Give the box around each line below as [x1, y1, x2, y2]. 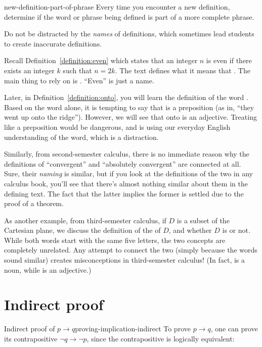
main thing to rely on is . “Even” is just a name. [4, 75, 154, 85]
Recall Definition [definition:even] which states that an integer [4, 55, 198, 66]
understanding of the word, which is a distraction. [4, 131, 159, 142]
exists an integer [4, 65, 55, 75]
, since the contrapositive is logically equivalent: [86, 333, 235, 343]
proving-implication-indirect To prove [75, 323, 191, 334]
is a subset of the [177, 215, 230, 225]
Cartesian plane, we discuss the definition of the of [4, 225, 161, 235]
